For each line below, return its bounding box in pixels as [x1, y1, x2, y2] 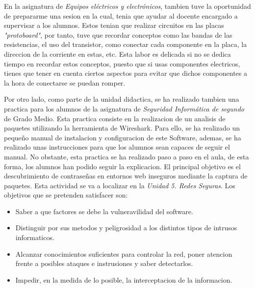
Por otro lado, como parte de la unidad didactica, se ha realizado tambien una [4, 94, 239, 104]
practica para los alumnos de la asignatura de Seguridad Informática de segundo [4, 103, 244, 113]
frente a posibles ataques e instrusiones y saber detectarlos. [15, 258, 193, 268]
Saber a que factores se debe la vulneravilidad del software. [15, 206, 193, 216]
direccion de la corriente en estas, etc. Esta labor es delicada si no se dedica [4, 48, 231, 59]
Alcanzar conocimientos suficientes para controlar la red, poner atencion [15, 248, 232, 259]
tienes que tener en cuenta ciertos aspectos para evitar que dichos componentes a [4, 68, 247, 78]
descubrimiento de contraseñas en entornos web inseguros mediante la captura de [4, 171, 248, 181]
